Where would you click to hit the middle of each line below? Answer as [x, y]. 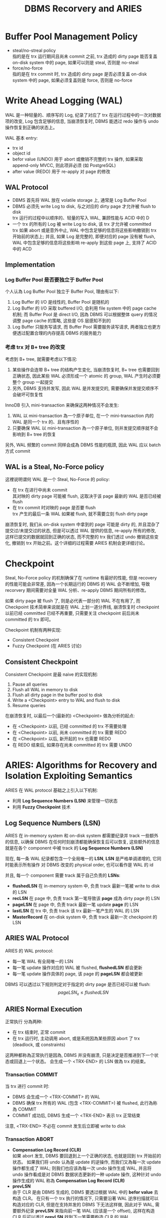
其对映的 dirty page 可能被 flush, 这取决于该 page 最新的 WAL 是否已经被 [87, 496]
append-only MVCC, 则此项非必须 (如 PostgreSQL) [64, 165]
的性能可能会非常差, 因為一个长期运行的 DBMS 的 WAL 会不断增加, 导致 [78, 584]
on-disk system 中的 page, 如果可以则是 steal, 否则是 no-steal [75, 62]
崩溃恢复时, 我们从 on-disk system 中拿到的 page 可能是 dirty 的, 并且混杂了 [83, 524]
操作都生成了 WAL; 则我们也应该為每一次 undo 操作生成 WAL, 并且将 [82, 1168]
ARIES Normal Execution [44, 1009]
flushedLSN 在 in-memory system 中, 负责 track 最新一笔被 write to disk [86, 886]
